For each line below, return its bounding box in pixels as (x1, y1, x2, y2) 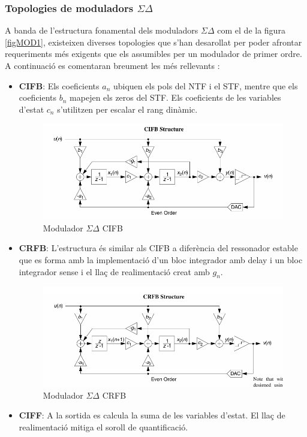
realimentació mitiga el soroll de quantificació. (19, 420, 188, 433)
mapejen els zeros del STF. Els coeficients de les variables (70, 91, 281, 104)
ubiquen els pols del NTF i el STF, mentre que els (113, 79, 298, 92)
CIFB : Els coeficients (19, 79, 100, 92)
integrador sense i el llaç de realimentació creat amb (19, 265, 210, 278)
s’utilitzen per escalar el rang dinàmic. (57, 103, 198, 115)
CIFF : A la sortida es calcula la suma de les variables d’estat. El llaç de (19, 409, 285, 421)
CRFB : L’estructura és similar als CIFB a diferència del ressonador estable (19, 242, 298, 254)
